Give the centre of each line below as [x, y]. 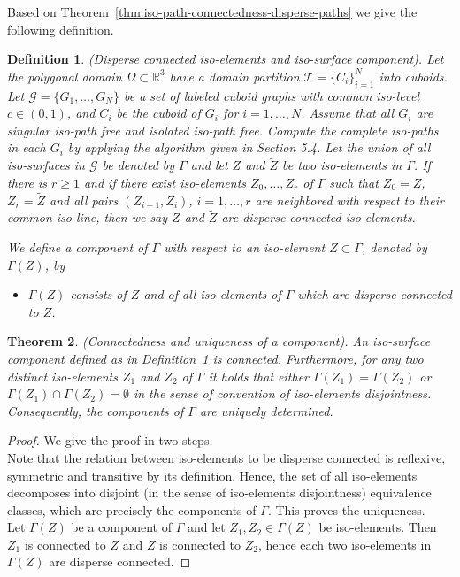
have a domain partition [234, 76]
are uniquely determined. [266, 410]
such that [354, 182]
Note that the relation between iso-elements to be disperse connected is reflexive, [226, 457]
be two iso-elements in [342, 165]
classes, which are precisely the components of [132, 509]
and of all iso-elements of [212, 294]
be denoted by [138, 165]
